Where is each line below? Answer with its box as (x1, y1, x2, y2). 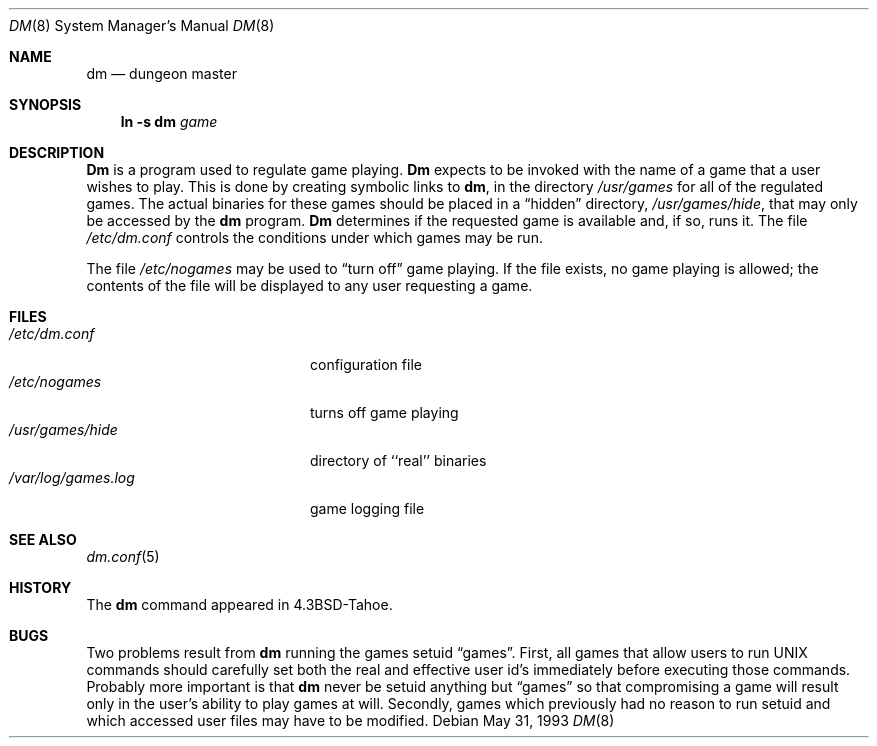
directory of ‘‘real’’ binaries (310, 452, 487, 469)
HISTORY (9, 579, 72, 596)
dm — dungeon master (86, 65, 237, 82)
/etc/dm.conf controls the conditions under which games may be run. (86, 229, 543, 246)
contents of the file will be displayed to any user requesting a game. (86, 277, 533, 294)
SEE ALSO (9, 531, 77, 548)
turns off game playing (310, 404, 459, 421)
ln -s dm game (120, 113, 218, 130)
